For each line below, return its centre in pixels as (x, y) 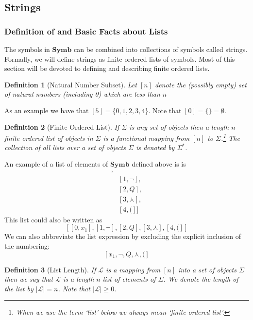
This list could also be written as (53, 219)
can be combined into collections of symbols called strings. (161, 49)
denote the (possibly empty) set (201, 84)
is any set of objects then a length (179, 126)
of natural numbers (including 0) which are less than (82, 94)
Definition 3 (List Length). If (50, 269)
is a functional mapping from (146, 138)
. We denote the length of (201, 279)
